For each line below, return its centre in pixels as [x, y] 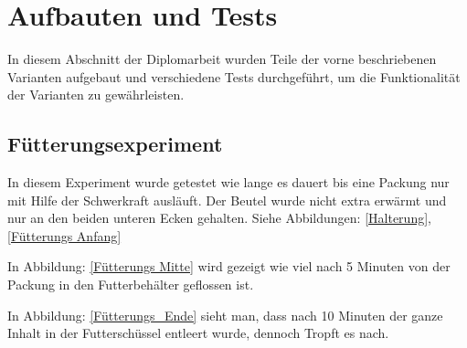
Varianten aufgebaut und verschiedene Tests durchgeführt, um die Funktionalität [234, 76]
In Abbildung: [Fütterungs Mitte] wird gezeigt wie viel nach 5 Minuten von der [229, 266]
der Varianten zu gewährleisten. [96, 95]
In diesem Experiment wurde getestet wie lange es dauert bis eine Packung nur [228, 182]
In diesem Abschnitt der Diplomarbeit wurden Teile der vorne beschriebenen [222, 59]
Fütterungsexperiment [115, 144]
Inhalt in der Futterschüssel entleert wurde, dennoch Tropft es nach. [198, 333]
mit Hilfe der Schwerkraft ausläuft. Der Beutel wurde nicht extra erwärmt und [227, 200]
